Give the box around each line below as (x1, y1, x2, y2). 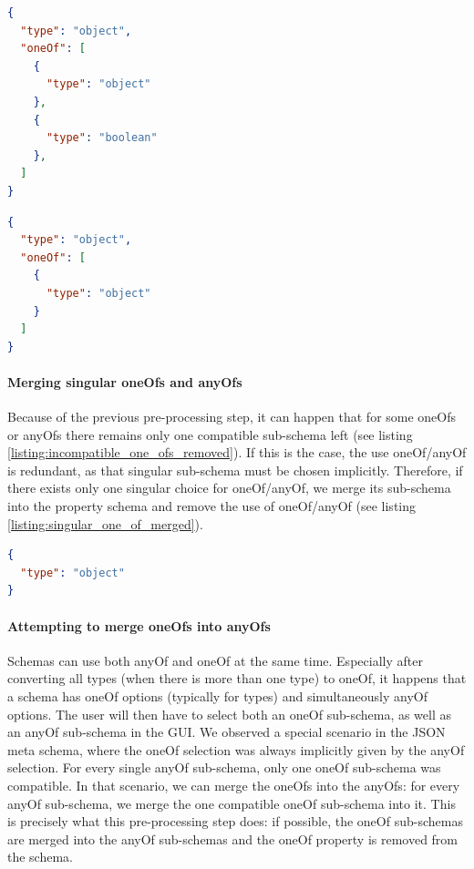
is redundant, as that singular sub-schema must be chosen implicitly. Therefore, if (7, 460, 463, 479)
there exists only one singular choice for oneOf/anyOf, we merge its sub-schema (7, 478, 451, 497)
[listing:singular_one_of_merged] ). (7, 514, 203, 533)
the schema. (7, 847, 74, 866)
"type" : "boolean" (46, 131, 158, 145)
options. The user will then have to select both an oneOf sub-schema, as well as (7, 704, 452, 723)
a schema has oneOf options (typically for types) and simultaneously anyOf (7, 687, 428, 705)
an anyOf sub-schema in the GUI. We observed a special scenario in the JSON (7, 722, 446, 741)
